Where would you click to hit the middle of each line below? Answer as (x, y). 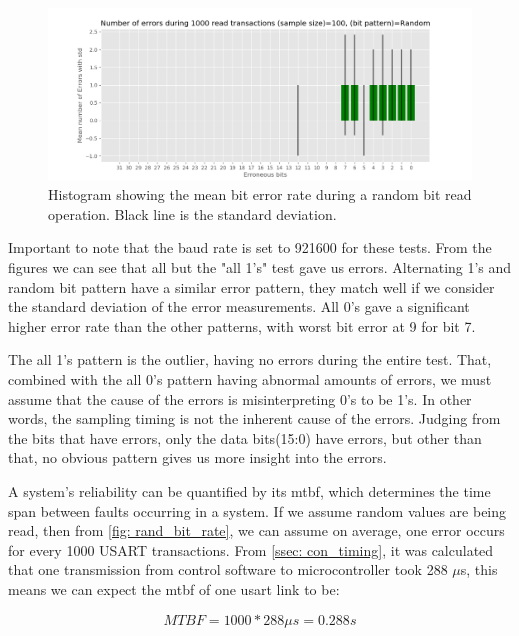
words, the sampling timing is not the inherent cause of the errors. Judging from (254, 418)
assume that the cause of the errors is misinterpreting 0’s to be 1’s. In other (240, 398)
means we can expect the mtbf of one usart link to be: (174, 588)
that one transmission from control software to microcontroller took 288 (228, 569)
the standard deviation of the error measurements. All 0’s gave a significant (239, 306)
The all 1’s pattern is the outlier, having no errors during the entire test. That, (250, 359)
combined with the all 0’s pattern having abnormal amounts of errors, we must (250, 379)
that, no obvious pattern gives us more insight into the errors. (197, 457)
